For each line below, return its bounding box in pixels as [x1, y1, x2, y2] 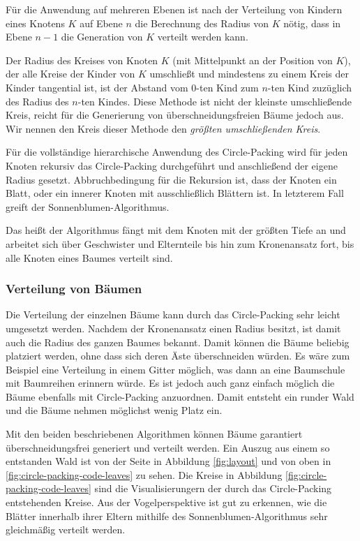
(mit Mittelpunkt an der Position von [172, 52, 333, 67]
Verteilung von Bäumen [6, 280, 142, 297]
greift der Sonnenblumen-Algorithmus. [6, 199, 170, 214]
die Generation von [61, 29, 143, 44]
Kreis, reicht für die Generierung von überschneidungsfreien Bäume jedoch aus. [6, 108, 344, 122]
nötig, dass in [283, 15, 341, 30]
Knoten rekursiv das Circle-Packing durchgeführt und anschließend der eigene [6, 158, 338, 172]
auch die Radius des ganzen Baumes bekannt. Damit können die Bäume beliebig [6, 334, 350, 349]
